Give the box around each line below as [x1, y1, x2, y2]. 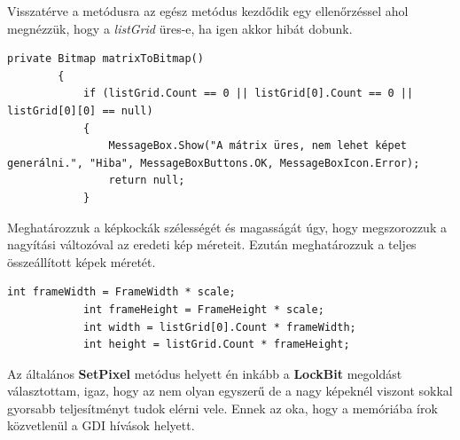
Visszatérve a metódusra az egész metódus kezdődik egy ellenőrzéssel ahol [7, 2, 409, 20]
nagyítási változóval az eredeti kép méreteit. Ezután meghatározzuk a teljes [7, 235, 417, 254]
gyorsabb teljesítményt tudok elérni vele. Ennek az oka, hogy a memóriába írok [7, 398, 438, 417]
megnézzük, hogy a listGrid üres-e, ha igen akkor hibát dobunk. [7, 19, 353, 37]
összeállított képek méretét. [7, 252, 156, 271]
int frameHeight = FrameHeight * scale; [82, 302, 324, 316]
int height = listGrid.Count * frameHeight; [82, 338, 350, 351]
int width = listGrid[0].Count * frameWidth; [82, 320, 356, 334]
